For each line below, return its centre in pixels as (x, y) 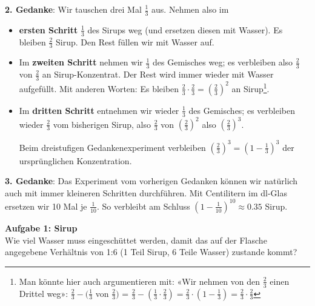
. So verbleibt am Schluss (143, 206)
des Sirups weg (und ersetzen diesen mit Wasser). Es (185, 29)
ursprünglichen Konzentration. (75, 160)
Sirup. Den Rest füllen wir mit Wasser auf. (135, 42)
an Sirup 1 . (250, 88)
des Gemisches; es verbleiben (242, 110)
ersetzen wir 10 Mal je (46, 206)
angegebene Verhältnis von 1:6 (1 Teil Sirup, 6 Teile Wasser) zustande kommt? (151, 252)
